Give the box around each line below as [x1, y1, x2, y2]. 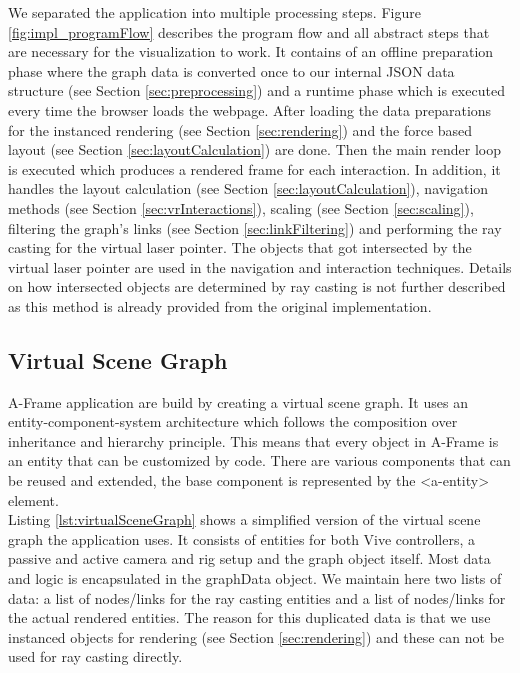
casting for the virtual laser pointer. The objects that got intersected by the [8, 237, 472, 258]
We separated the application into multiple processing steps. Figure [8, 2, 421, 22]
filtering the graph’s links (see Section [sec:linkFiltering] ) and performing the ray [8, 217, 502, 238]
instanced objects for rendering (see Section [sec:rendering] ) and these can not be [8, 626, 505, 647]
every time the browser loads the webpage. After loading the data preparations [8, 99, 492, 120]
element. [8, 489, 59, 510]
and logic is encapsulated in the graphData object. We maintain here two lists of [8, 568, 502, 589]
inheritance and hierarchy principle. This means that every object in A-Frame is [8, 430, 499, 451]
